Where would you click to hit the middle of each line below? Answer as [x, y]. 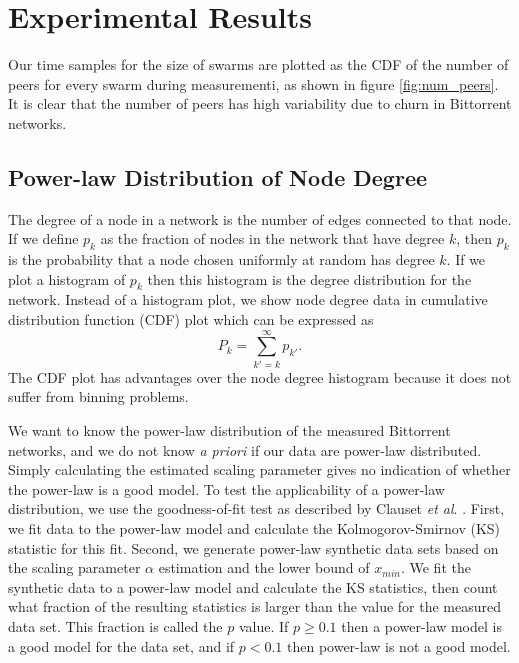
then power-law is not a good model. [399, 645]
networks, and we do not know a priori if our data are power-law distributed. [245, 449]
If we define [43, 238]
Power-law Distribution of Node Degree [218, 176]
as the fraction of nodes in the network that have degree [272, 238]
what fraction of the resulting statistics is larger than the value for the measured [255, 606]
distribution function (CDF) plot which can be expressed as [191, 319]
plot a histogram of [67, 278]
